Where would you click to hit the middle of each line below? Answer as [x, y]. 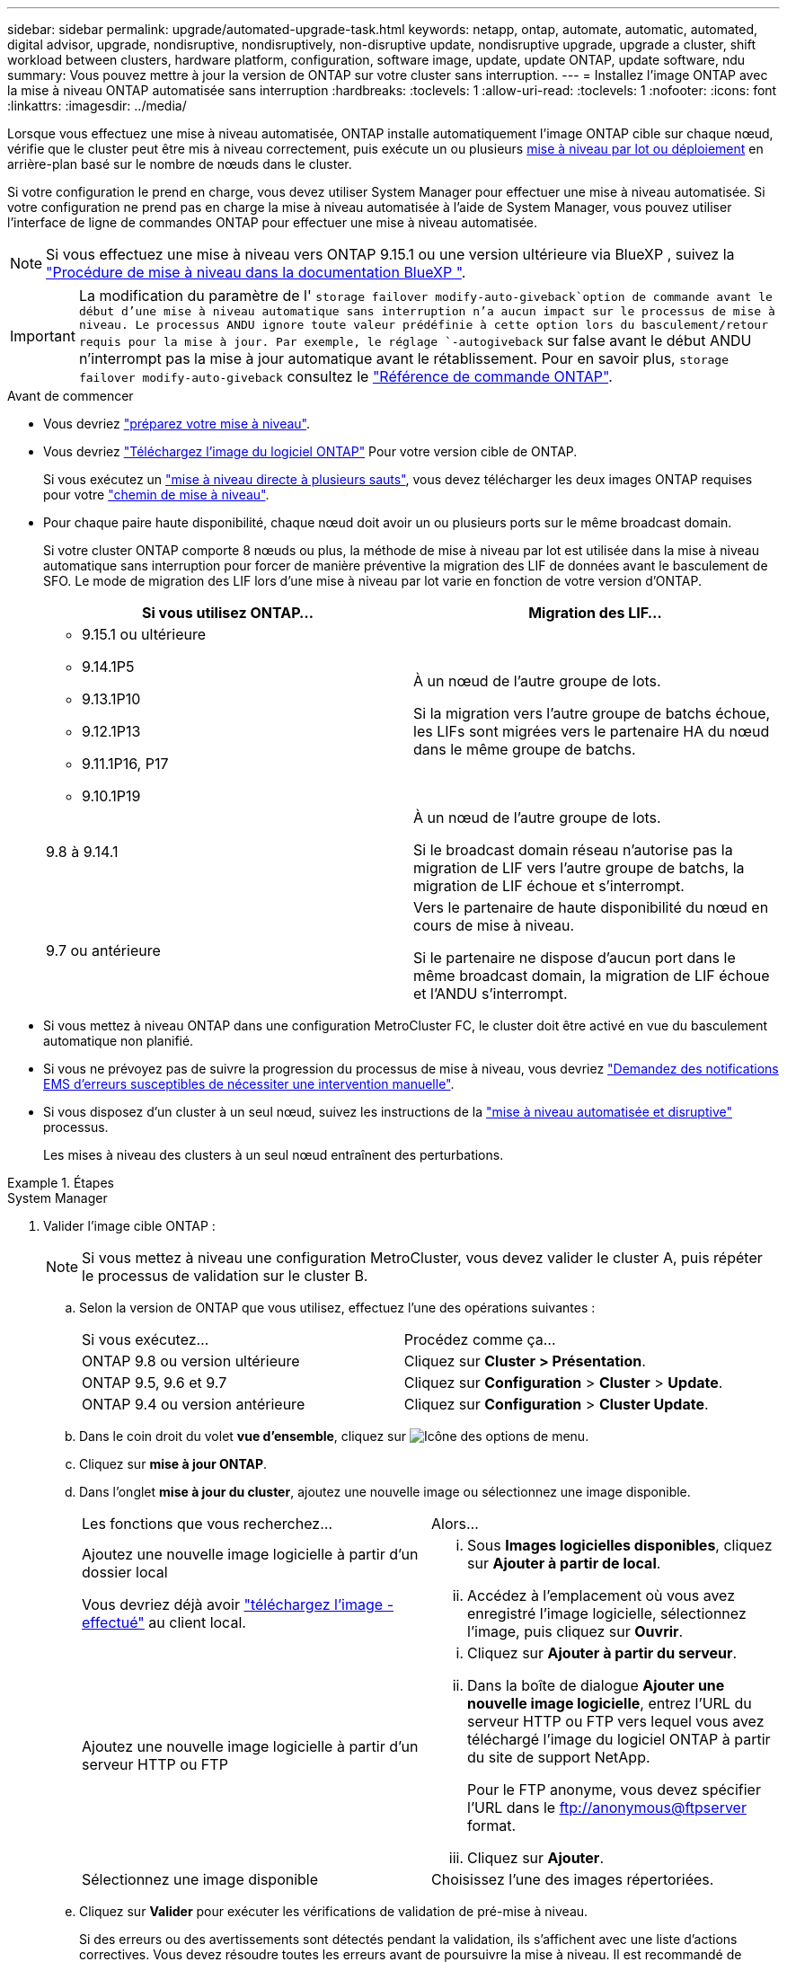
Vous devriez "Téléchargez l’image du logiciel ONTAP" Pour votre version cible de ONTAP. [310, 451]
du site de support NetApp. [559, 1757]
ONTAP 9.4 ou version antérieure [194, 1404]
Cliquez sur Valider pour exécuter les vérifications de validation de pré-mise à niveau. [334, 1911]
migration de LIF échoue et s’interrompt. [549, 886]
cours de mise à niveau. [494, 925]
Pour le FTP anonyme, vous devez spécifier [614, 1790]
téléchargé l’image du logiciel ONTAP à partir [619, 1739]
